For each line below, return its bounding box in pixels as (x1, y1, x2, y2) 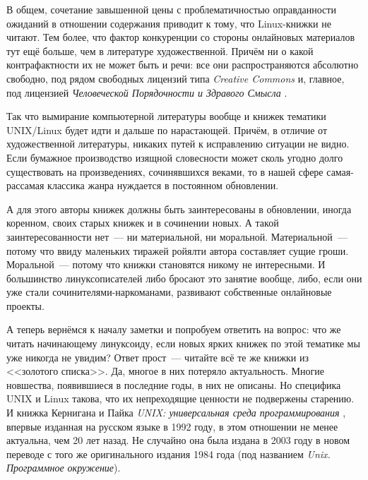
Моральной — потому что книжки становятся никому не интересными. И (6, 257, 326, 272)
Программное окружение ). (6, 460, 121, 475)
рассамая (6, 178, 44, 193)
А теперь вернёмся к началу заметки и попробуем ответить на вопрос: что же (6, 322, 341, 337)
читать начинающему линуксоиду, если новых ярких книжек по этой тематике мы (6, 336, 360, 351)
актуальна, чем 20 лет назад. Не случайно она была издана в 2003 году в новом (6, 433, 350, 448)
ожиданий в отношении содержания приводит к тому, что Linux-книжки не (6, 16, 331, 30)
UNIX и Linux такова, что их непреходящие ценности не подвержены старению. (6, 391, 355, 406)
